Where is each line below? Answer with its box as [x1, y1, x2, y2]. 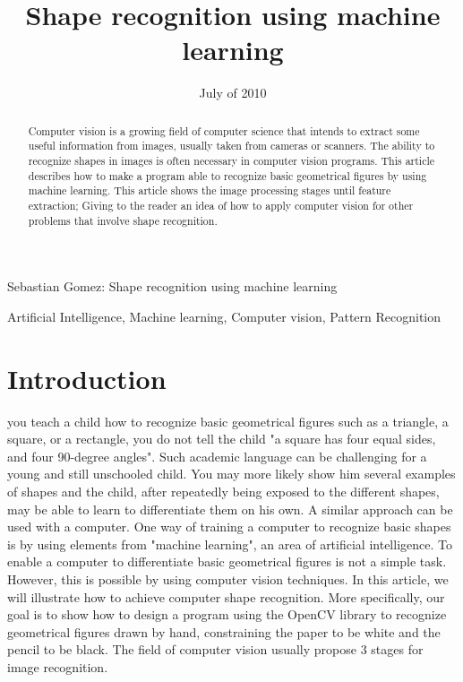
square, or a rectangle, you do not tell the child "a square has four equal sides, [7, 429, 436, 448]
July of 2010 [199, 83, 267, 102]
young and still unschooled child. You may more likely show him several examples [7, 464, 456, 483]
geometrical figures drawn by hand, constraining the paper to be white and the [7, 622, 441, 641]
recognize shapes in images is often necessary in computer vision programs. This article [28, 153, 435, 168]
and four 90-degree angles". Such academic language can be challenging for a [7, 446, 427, 465]
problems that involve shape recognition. [28, 212, 218, 228]
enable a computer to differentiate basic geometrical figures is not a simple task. [7, 552, 447, 571]
